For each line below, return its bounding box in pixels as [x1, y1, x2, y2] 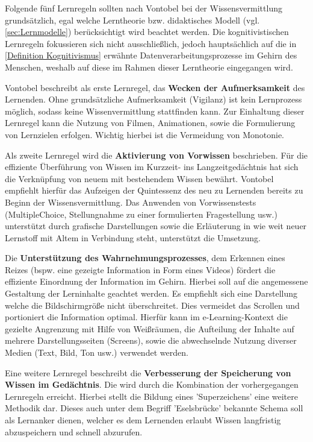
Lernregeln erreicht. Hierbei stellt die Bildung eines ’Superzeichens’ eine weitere [5, 390, 298, 402]
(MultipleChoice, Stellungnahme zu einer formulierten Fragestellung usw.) [5, 207, 277, 220]
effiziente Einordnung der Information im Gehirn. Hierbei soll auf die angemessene [5, 275, 308, 288]
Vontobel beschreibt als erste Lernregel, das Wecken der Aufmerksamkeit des [5, 81, 305, 93]
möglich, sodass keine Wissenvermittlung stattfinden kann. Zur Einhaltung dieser [5, 104, 305, 117]
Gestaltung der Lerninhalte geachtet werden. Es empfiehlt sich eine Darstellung [5, 287, 298, 300]
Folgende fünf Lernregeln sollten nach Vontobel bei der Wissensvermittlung [5, 2, 282, 14]
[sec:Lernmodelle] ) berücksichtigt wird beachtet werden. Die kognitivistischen [5, 25, 289, 38]
